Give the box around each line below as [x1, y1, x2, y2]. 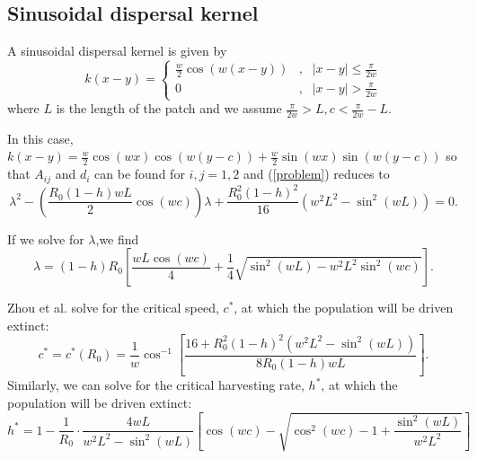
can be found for [94, 164, 185, 183]
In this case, [7, 128, 74, 147]
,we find [95, 229, 139, 248]
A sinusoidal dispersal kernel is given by [7, 41, 227, 60]
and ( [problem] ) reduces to [243, 164, 390, 183]
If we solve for [7, 229, 84, 248]
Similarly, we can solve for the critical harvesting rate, [7, 375, 305, 394]
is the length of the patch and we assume [56, 99, 282, 118]
